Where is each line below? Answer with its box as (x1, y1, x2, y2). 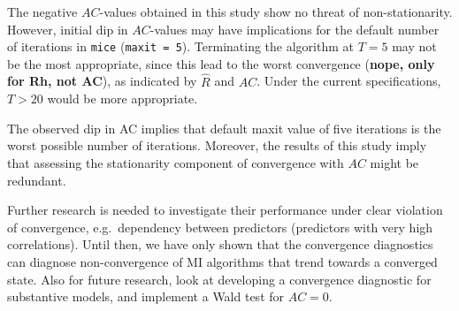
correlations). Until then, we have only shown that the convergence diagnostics (7, 235, 433, 254)
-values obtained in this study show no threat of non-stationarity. (99, 3, 453, 20)
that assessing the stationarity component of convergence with (7, 154, 344, 172)
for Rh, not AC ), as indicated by (7, 72, 197, 90)
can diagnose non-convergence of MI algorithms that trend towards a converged (7, 253, 438, 270)
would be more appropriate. (47, 89, 198, 108)
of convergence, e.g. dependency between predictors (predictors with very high (7, 217, 433, 236)
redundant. (7, 171, 66, 189)
